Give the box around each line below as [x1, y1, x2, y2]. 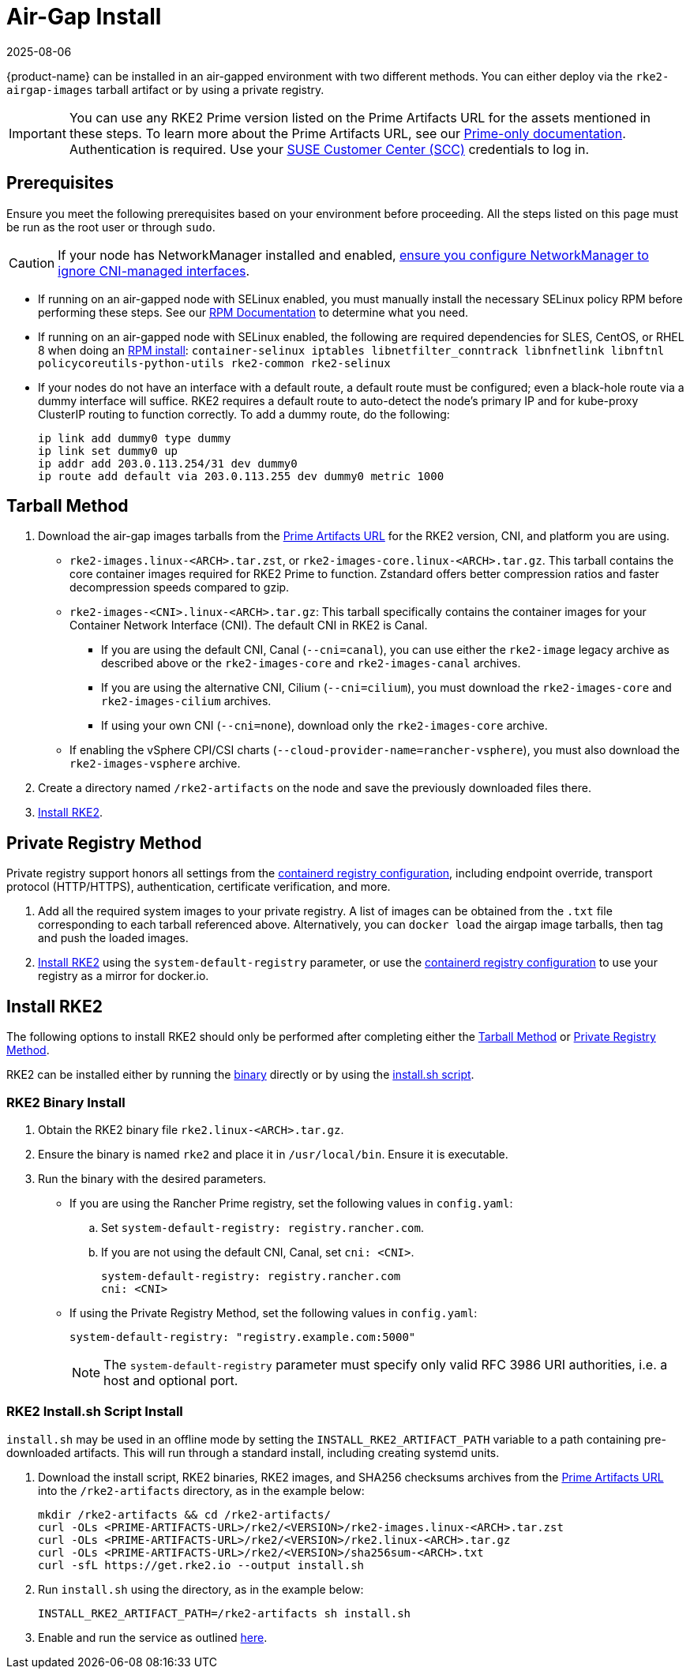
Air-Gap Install [6, 3, 162, 30]
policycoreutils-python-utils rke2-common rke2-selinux [38, 356, 391, 370]
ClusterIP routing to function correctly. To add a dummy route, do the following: [38, 407, 450, 421]
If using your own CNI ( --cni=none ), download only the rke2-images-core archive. [101, 719, 548, 733]
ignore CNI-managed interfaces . [58, 262, 250, 279]
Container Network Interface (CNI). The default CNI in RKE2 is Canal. [69, 618, 428, 633]
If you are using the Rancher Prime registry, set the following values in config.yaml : [69, 1196, 513, 1210]
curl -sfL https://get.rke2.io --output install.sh [38, 1558, 365, 1572]
